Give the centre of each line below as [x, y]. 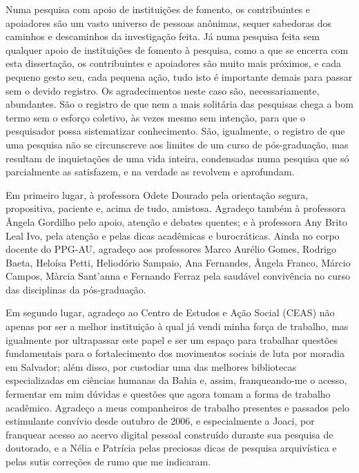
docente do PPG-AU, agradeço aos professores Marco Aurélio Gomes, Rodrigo [171, 249]
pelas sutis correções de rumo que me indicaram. [108, 461]
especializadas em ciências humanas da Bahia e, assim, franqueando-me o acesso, [176, 380]
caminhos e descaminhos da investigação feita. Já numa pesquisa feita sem [163, 36]
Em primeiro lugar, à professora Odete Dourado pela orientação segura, [157, 194]
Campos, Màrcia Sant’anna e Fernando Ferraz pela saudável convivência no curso [178, 276]
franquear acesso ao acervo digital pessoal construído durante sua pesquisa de [169, 434]
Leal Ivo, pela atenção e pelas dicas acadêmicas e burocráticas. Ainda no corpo [173, 235]
